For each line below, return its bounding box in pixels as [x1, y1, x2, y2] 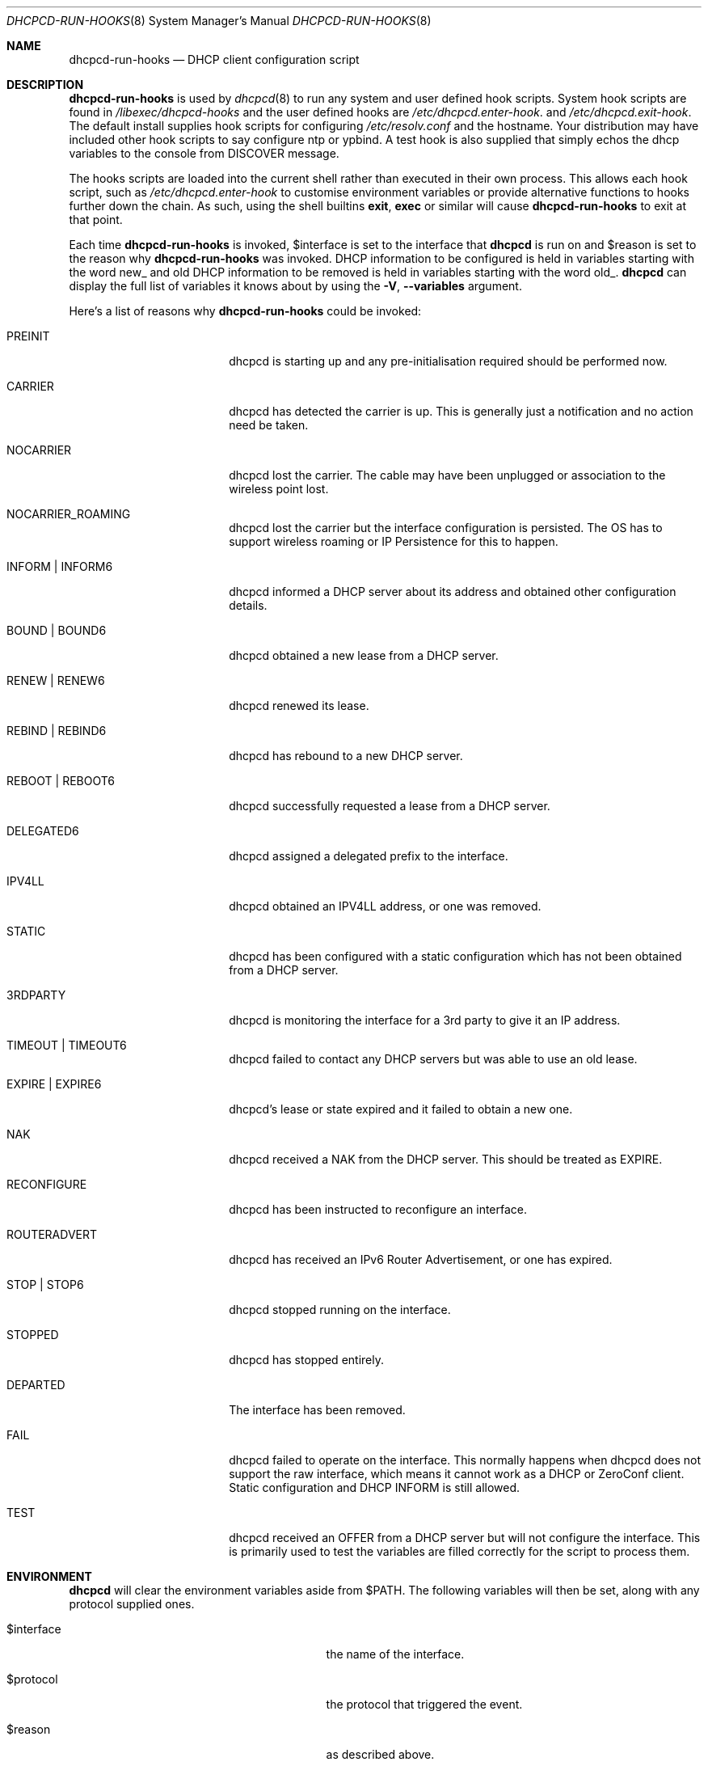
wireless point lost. [229, 482, 329, 496]
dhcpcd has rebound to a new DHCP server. [229, 749, 463, 763]
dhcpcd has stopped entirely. [229, 1353, 384, 1367]
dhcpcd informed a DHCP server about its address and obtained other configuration [229, 585, 676, 598]
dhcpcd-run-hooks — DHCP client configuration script [69, 53, 360, 66]
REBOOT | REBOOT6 [6, 774, 115, 788]
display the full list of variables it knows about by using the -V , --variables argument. [69, 279, 522, 293]
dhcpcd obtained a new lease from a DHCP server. [229, 649, 499, 662]
